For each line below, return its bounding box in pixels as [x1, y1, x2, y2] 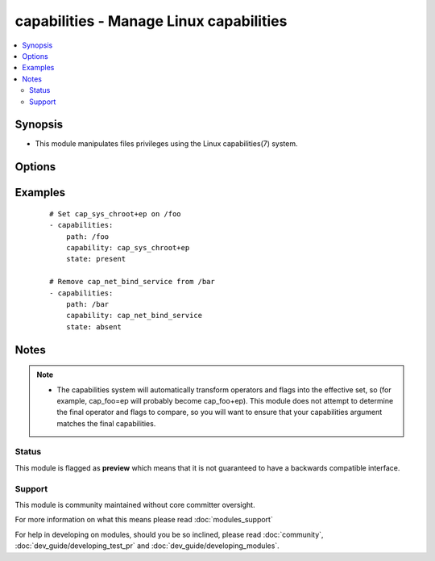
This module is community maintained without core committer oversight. [14, 500, 255, 509]
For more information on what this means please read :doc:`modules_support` [14, 515, 273, 525]
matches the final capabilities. [56, 418, 156, 428]
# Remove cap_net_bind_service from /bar [49, 277, 215, 287]
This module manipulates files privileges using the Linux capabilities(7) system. [35, 139, 298, 149]
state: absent [65, 322, 122, 331]
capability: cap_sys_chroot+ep [65, 243, 190, 252]
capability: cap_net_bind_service [65, 311, 203, 320]
